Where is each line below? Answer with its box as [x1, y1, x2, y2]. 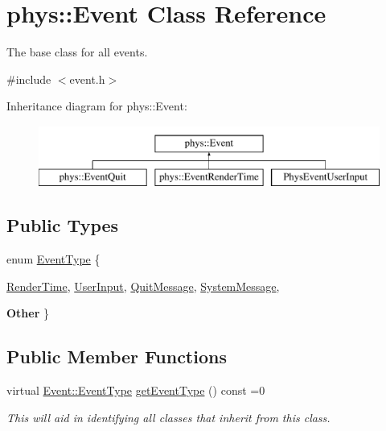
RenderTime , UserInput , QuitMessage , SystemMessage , [6, 277, 280, 294]
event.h [69, 70, 105, 87]
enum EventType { [6, 251, 101, 267]
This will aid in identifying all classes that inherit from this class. [6, 408, 331, 425]
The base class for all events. [6, 44, 148, 60]
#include [6, 70, 51, 87]
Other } [6, 305, 49, 321]
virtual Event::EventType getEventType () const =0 [6, 382, 265, 399]
